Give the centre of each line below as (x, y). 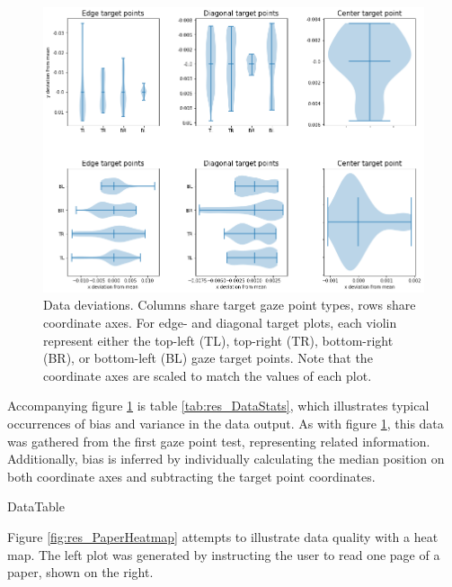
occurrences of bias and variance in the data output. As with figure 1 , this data (226, 424)
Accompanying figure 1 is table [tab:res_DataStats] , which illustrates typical (218, 406)
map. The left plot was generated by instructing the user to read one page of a (224, 554)
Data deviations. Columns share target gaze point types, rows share (230, 305)
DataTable (36, 506)
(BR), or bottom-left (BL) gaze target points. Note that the (208, 358)
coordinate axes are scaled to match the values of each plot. (208, 375)
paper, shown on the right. (80, 572)
